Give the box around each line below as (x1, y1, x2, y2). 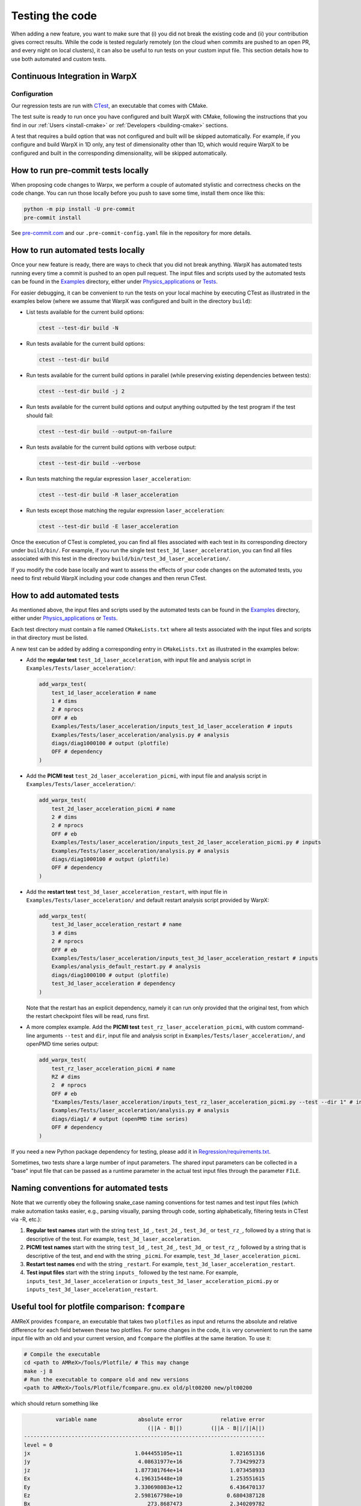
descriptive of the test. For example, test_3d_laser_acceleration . (26, 1235, 202, 1242)
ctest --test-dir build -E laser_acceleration (39, 523, 179, 530)
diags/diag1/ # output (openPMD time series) (51, 1115, 188, 1122)
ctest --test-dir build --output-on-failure (39, 428, 173, 435)
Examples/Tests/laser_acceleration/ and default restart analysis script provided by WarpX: (26, 896, 270, 904)
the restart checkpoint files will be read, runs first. (26, 1012, 150, 1019)
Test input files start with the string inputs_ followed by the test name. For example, (26, 1269, 238, 1276)
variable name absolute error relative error (55, 1416, 265, 1423)
